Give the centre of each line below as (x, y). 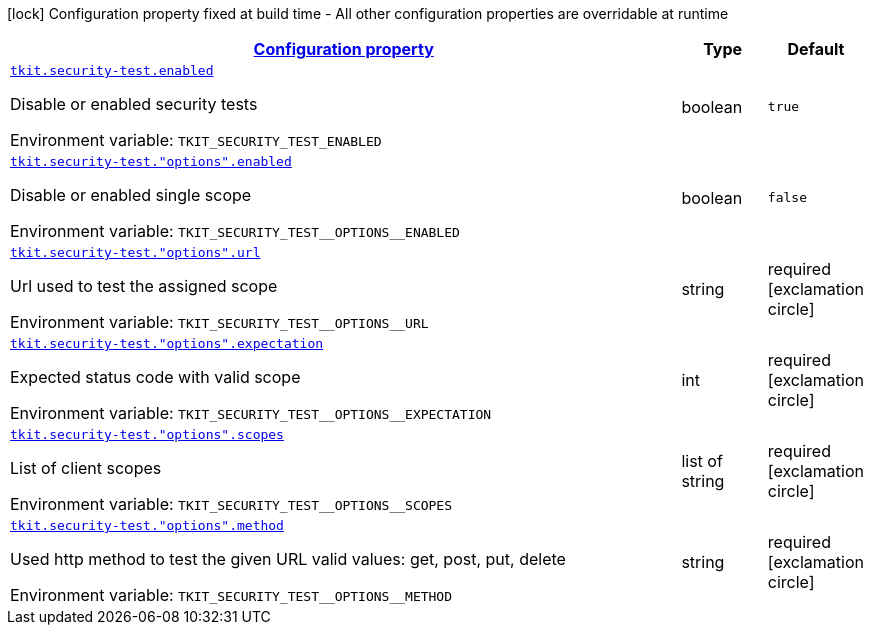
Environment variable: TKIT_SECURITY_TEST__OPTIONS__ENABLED (235, 231)
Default (816, 49)
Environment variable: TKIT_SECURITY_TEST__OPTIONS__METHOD (231, 595)
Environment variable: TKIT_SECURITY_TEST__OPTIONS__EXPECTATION (251, 413)
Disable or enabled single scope (131, 195)
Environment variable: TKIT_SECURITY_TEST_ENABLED (196, 140)
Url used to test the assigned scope (144, 286)
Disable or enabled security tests (134, 104)
